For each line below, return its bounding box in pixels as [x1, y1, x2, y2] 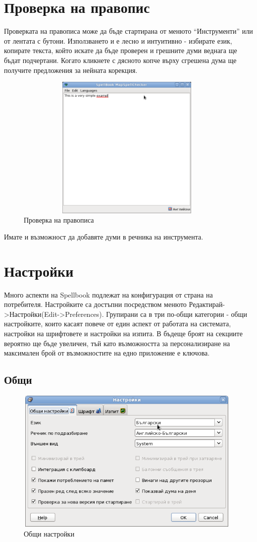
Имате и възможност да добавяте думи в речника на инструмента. [4, 231, 204, 241]
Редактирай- [189, 299, 225, 309]
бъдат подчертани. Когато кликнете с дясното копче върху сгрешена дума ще [4, 55, 237, 65]
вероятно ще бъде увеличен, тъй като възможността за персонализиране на [4, 338, 230, 348]
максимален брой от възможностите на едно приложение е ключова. [4, 348, 210, 358]
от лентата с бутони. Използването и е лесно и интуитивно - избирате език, [4, 35, 232, 46]
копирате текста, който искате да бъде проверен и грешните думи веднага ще [4, 45, 237, 56]
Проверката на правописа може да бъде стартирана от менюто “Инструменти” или [4, 26, 253, 36]
